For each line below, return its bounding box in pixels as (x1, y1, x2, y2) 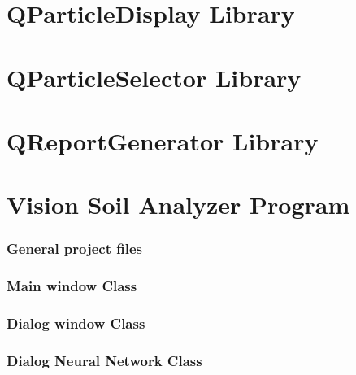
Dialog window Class (7, 313, 145, 334)
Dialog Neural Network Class (7, 350, 202, 370)
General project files (7, 238, 143, 259)
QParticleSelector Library (7, 60, 302, 94)
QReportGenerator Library (7, 124, 319, 157)
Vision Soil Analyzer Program (7, 188, 350, 221)
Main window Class (7, 276, 137, 296)
